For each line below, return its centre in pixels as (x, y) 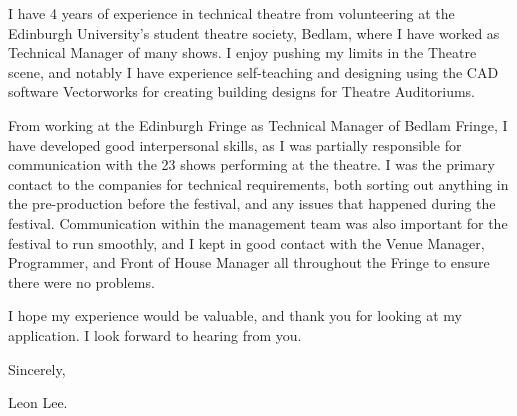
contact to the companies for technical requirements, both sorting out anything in (258, 183)
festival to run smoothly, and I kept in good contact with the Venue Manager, (246, 242)
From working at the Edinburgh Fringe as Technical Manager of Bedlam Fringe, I (258, 124)
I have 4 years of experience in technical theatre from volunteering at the (231, 13)
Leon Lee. (38, 402)
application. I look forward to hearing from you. (155, 334)
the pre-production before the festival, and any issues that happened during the (252, 203)
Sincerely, (37, 368)
